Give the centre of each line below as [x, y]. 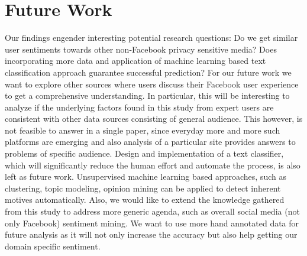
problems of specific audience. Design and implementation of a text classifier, [144, 153]
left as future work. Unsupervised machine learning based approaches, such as [146, 176]
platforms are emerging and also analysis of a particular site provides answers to [150, 142]
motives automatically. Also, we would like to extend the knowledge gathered [145, 200]
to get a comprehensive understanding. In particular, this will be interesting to [147, 95]
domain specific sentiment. [53, 246]
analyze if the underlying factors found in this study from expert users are [139, 107]
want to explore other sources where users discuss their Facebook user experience [152, 84]
